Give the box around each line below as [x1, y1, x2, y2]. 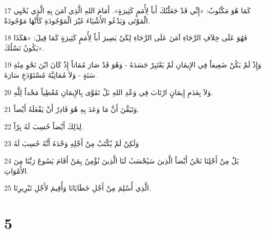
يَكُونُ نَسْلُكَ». [4, 42, 45, 53]
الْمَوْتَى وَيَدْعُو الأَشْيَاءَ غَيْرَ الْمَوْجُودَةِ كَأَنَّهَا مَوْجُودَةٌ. [4, 15, 150, 26]
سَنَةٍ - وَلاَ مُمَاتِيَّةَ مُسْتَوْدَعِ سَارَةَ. [4, 69, 97, 80]
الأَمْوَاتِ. [4, 165, 29, 176]
